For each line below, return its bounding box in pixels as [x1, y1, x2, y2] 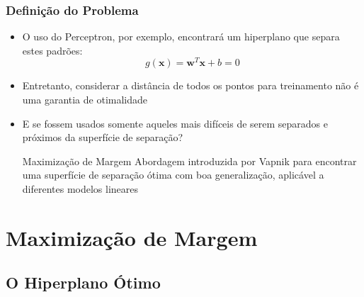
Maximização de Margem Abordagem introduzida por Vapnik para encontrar [22, 153, 357, 168]
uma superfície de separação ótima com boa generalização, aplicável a [22, 167, 324, 182]
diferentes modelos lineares [22, 181, 139, 196]
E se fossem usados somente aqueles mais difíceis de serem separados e [22, 116, 328, 130]
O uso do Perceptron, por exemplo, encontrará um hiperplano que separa [22, 29, 340, 44]
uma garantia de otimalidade [22, 92, 148, 107]
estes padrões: [22, 43, 83, 57]
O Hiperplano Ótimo [6, 271, 161, 293]
